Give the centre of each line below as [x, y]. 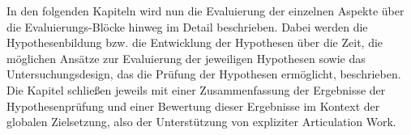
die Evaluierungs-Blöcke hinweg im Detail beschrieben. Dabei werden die [187, 26]
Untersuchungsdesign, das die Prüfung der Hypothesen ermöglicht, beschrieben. [204, 74]
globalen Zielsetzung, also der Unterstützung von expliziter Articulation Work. [201, 122]
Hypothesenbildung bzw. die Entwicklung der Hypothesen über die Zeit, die [195, 42]
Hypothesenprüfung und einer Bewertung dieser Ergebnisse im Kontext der [193, 105]
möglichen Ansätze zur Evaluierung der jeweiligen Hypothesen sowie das [186, 58]
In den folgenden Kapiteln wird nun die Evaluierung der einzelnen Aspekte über [205, 11]
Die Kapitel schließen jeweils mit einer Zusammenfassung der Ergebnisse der [196, 89]
